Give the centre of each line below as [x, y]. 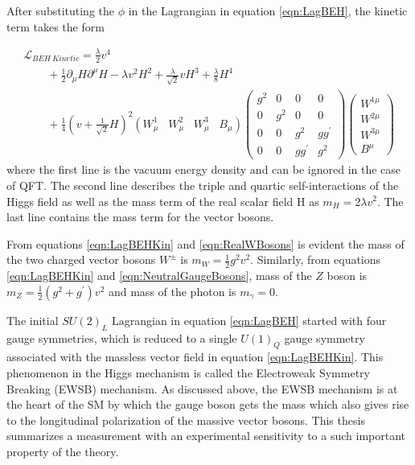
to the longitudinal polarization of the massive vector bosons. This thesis [186, 420]
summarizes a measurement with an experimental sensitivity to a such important [206, 436]
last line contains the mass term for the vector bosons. [140, 217]
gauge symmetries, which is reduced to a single [122, 337]
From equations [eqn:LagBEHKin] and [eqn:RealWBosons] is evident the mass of [205, 243]
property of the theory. [63, 451]
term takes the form [55, 26]
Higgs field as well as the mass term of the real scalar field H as [163, 201]
